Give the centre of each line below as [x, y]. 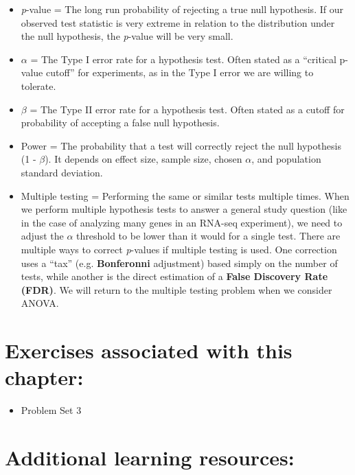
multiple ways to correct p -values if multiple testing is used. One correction [179, 249]
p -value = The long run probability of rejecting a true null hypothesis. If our [182, 9]
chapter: [44, 377]
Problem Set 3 [51, 410]
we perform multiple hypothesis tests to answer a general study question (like [184, 209]
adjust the [42, 236]
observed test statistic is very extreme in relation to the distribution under [178, 22]
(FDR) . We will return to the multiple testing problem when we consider [176, 289]
